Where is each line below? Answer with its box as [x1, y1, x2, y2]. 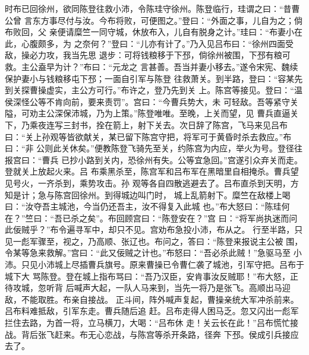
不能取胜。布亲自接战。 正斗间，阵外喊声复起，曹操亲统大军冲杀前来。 [21, 293, 299, 305]
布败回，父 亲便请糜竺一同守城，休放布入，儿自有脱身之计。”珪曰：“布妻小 [5, 26, 294, 38]
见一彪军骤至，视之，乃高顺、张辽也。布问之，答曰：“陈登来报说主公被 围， [5, 234, 303, 247]
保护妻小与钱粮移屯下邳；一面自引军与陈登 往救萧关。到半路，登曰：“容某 [5, 72, 295, 84]
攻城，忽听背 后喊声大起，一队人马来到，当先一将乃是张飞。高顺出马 [12, 281, 282, 294]
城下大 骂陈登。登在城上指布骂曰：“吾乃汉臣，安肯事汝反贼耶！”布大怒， [5, 270, 290, 282]
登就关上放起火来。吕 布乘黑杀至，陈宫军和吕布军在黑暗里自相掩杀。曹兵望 [5, 165, 299, 178]
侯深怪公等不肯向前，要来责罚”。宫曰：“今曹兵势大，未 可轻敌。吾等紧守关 [5, 95, 298, 107]
